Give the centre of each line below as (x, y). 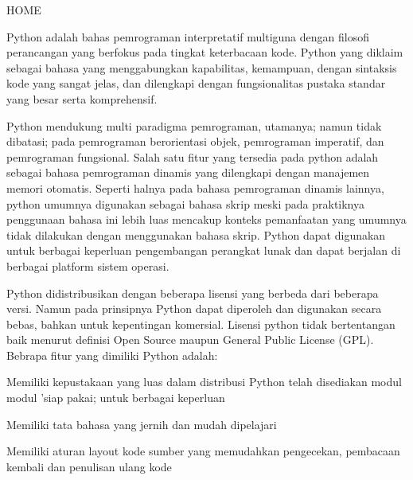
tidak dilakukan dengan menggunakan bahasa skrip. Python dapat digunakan (196, 234)
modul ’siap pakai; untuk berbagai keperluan (116, 398)
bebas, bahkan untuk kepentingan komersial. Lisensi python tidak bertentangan (201, 324)
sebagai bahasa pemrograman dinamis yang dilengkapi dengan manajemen (188, 172)
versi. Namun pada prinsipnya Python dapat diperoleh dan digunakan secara (194, 308)
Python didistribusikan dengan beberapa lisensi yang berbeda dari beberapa (193, 293)
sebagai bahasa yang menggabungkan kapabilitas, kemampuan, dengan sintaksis (202, 67)
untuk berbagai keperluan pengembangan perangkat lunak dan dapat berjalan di (204, 250)
